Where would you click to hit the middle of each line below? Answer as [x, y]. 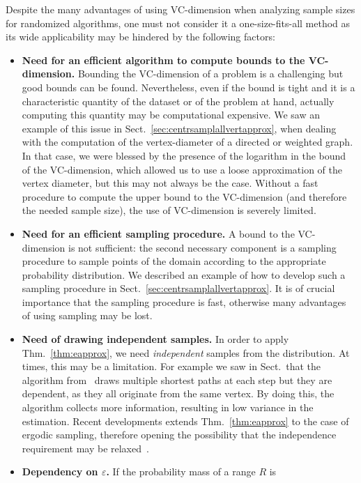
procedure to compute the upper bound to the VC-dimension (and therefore [184, 196]
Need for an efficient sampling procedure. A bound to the [158, 233]
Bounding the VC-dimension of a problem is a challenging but [210, 74]
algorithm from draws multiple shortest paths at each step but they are [177, 379]
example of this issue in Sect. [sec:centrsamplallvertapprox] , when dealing [179, 128]
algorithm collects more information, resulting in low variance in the [168, 407]
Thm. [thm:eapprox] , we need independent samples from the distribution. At [186, 352]
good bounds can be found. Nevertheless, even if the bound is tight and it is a [189, 87]
